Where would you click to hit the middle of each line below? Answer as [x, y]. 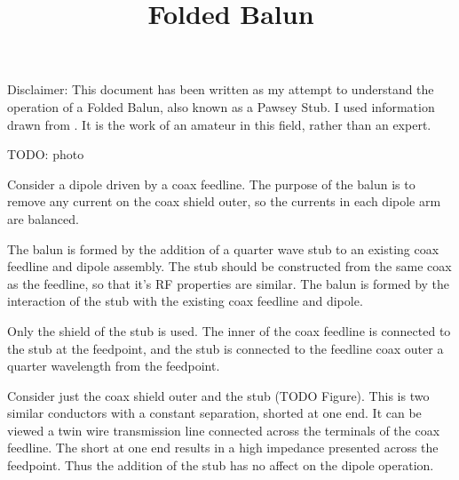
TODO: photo [46, 154]
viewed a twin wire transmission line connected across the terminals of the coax [224, 430]
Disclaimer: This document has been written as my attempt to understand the [221, 89]
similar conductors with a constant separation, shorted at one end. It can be [214, 413]
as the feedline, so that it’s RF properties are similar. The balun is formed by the [229, 283]
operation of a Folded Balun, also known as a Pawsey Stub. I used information [221, 106]
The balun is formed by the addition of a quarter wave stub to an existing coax [223, 248]
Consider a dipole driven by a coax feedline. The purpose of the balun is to [211, 184]
